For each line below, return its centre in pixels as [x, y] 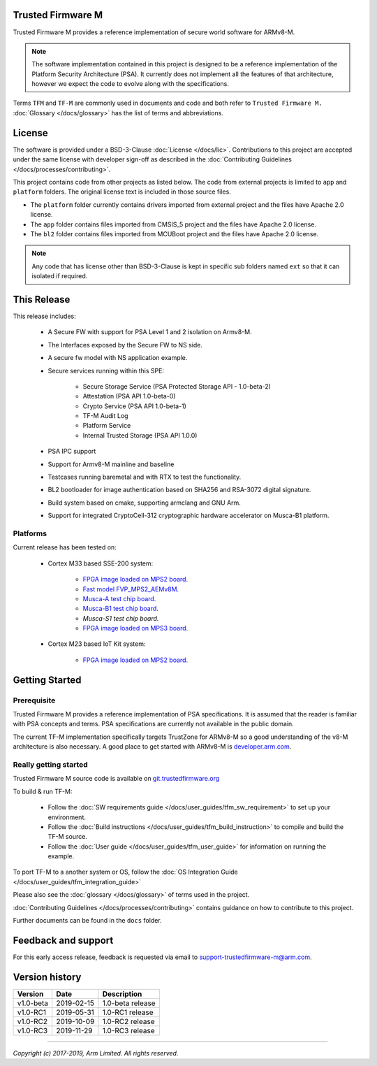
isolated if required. [60, 276]
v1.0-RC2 [32, 1021]
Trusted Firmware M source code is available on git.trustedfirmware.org [116, 779]
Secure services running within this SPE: [106, 370]
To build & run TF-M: [43, 791]
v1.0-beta [33, 1003]
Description [122, 994]
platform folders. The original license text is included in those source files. [122, 192]
